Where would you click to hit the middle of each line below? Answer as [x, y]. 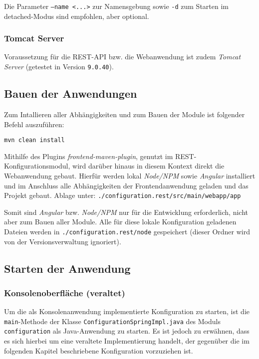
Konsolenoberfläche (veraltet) [65, 292]
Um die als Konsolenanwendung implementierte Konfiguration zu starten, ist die [127, 311]
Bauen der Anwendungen [71, 93]
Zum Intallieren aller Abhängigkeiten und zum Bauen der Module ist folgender [125, 114]
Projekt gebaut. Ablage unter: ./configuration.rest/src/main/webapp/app [123, 195]
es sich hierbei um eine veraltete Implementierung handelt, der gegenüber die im [127, 341]
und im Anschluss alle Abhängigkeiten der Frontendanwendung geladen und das [126, 185]
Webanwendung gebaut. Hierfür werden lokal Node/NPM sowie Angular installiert [130, 175]
